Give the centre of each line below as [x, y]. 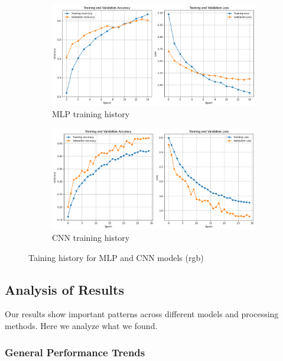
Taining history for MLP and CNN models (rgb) [116, 257]
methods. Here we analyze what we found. [81, 326]
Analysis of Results [64, 289]
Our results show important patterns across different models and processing [142, 314]
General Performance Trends [75, 352]
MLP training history [91, 114]
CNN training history [91, 238]
